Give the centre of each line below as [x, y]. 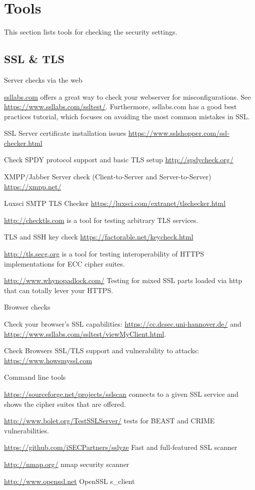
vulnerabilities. [26, 430]
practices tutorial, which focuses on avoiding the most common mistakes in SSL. [127, 116]
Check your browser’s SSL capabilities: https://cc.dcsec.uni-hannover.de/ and [123, 324]
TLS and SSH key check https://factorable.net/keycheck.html [99, 237]
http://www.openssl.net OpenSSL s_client [69, 481]
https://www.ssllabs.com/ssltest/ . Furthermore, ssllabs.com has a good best [120, 106]
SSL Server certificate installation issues [65, 133]
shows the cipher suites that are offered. [65, 404]
